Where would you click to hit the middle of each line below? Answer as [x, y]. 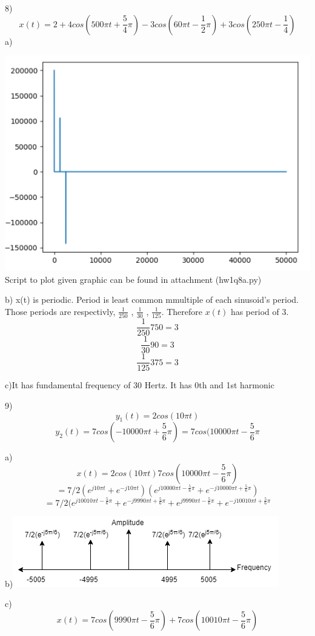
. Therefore [182, 311]
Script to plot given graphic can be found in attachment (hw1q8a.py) [133, 279]
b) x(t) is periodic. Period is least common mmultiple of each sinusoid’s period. [152, 300]
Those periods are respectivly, [60, 311]
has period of [255, 311]
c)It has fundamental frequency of [68, 385]
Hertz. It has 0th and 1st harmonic [209, 385]
